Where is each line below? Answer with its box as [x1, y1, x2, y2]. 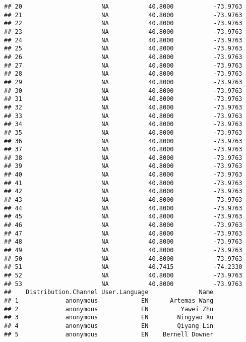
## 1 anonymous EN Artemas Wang [4, 297, 214, 304]
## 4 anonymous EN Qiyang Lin [4, 322, 214, 329]
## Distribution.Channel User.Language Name [4, 289, 214, 296]
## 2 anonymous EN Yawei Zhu [4, 305, 214, 313]
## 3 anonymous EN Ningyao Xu [4, 314, 214, 321]
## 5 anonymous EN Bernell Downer [4, 330, 214, 338]
